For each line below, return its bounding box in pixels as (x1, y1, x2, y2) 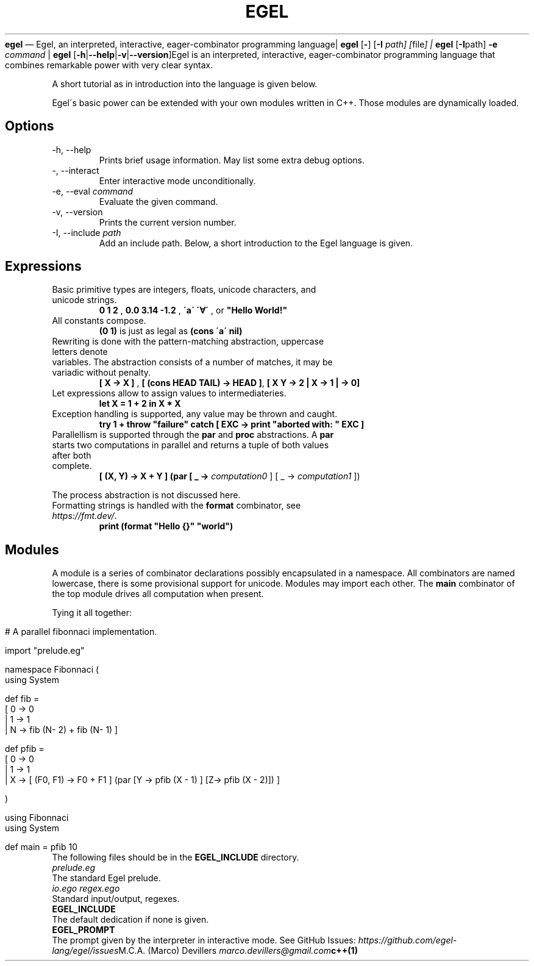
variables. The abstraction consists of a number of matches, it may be (52, 357, 333, 368)
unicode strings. (52, 295, 117, 306)
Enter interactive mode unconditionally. (99, 175, 256, 186)
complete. (52, 460, 92, 471)
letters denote (52, 346, 108, 357)
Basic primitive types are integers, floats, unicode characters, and (52, 284, 316, 295)
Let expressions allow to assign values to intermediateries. (52, 388, 287, 399)
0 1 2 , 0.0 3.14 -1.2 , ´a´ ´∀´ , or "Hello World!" (99, 305, 288, 316)
